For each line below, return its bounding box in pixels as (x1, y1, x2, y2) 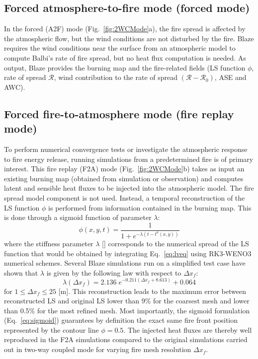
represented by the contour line (4, 324, 99, 335)
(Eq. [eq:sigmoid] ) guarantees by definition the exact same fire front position (4, 315, 238, 325)
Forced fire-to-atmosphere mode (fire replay (4, 106, 234, 121)
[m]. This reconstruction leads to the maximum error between (58, 286, 246, 296)
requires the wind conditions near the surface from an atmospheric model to (4, 43, 236, 53)
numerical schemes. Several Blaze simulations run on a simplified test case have (4, 258, 246, 268)
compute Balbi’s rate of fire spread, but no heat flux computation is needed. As (4, 52, 246, 63)
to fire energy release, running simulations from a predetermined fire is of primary (4, 153, 254, 164)
